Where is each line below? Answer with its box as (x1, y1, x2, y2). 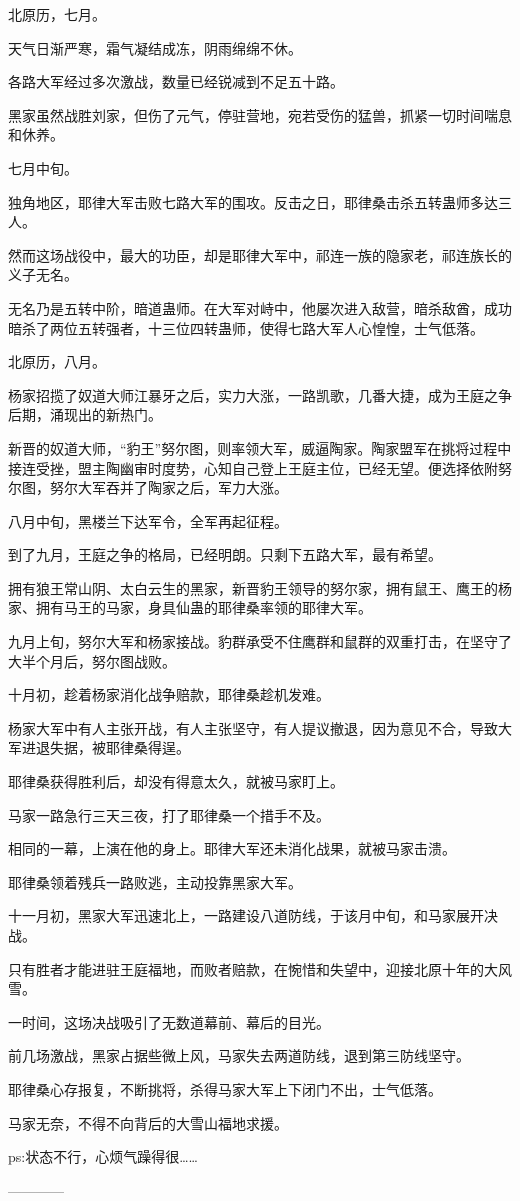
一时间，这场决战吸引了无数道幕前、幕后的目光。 (8, 1011, 330, 1032)
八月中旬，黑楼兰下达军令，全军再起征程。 (8, 510, 288, 531)
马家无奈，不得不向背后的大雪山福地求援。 (8, 1112, 288, 1133)
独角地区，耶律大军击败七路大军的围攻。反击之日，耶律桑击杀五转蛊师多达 (8, 191, 498, 212)
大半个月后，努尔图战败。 (8, 650, 176, 671)
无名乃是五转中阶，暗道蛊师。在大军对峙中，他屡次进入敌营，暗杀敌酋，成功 (8, 297, 512, 318)
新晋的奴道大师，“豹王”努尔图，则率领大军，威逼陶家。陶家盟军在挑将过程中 (8, 437, 512, 458)
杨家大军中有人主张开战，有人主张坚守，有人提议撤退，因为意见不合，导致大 (8, 717, 512, 738)
